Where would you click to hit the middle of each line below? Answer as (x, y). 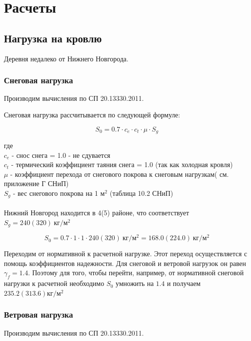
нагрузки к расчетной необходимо (54, 283)
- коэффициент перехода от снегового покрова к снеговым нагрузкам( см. (120, 174)
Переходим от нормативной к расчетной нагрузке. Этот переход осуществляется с (125, 254)
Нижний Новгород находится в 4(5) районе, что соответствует (97, 213)
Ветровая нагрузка (39, 314)
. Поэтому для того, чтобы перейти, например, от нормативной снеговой (136, 273)
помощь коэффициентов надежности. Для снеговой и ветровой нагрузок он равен (125, 263)
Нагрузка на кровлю (53, 38)
